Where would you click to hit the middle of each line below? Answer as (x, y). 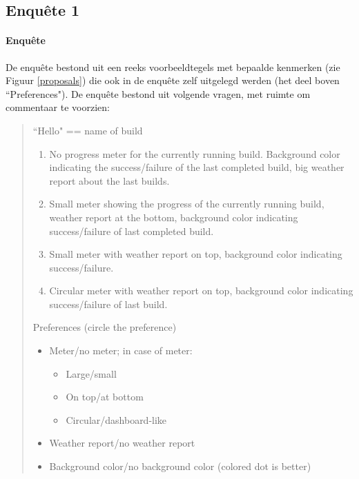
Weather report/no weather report (122, 443)
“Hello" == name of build (88, 130)
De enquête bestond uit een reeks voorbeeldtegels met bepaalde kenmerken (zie (173, 67)
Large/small (91, 373)
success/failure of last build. (108, 304)
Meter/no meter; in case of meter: (121, 350)
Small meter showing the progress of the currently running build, (187, 204)
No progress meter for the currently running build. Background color (195, 153)
